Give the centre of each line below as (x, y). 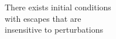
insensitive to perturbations (54, 30)
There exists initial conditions (58, 7)
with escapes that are (43, 18)
